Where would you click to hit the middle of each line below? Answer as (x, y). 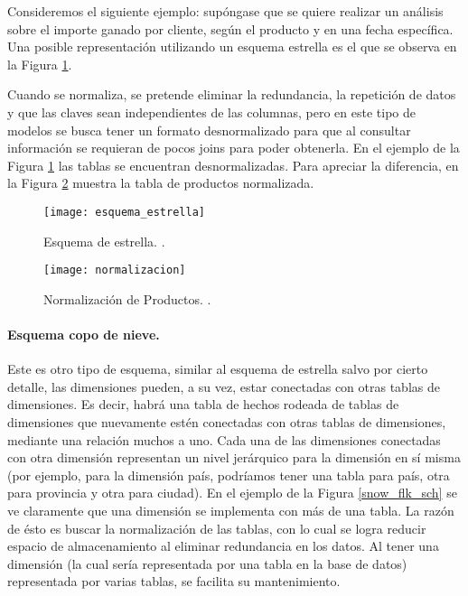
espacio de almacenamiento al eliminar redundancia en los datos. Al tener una (223, 546)
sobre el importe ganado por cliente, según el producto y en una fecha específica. (230, 28)
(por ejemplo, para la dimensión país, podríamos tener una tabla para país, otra (229, 475)
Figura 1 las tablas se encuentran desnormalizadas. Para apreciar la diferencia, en (233, 165)
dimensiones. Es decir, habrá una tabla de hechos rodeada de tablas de (203, 404)
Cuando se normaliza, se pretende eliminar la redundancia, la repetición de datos (232, 94)
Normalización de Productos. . (127, 298)
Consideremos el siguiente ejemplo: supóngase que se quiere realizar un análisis (225, 11)
